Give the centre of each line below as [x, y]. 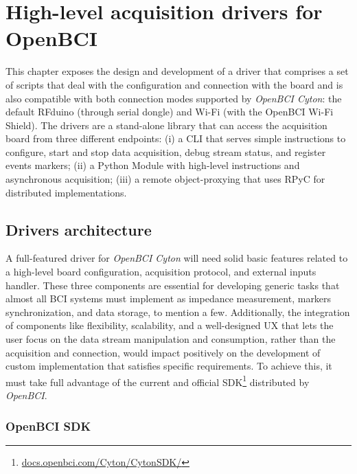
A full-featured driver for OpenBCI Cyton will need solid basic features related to [177, 258]
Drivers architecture [79, 229]
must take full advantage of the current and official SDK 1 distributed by [158, 381]
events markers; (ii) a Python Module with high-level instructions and [153, 165]
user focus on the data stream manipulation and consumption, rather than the [171, 339]
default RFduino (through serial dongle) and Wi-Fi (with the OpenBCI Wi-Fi [170, 112]
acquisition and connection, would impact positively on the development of [163, 352]
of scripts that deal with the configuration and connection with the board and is [174, 84]
